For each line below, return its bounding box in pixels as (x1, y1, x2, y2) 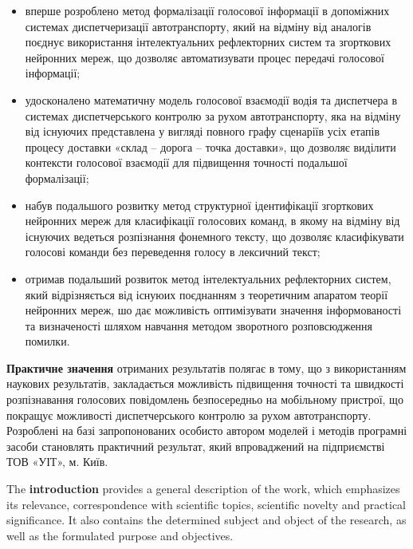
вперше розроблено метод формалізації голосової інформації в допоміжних (25, 2, 390, 18)
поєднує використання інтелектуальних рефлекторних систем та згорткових (25, 34, 391, 50)
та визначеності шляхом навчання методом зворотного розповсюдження (25, 317, 373, 334)
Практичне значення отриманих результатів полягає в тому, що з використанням (6, 359, 407, 376)
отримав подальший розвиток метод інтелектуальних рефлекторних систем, (25, 270, 391, 286)
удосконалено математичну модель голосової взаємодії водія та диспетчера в (25, 91, 398, 108)
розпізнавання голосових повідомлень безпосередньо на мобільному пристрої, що (6, 391, 403, 408)
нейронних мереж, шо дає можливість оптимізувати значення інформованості (25, 302, 402, 318)
